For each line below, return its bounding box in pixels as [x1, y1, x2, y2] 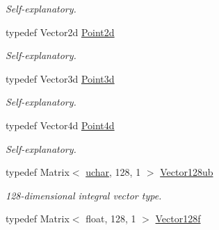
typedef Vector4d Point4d [6, 117, 115, 132]
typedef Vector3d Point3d [6, 71, 115, 85]
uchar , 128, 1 [86, 165, 141, 179]
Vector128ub [160, 165, 213, 179]
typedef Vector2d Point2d [6, 24, 115, 39]
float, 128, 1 [86, 211, 136, 226]
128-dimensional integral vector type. [6, 188, 162, 202]
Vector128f [155, 211, 201, 226]
